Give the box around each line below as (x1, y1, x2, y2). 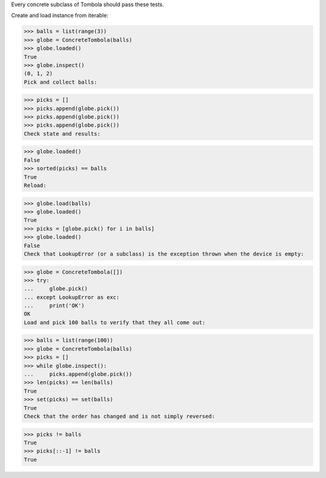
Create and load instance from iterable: (11, 12, 109, 19)
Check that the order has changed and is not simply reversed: (24, 413, 216, 420)
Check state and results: (24, 130, 101, 137)
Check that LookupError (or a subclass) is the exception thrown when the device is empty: (24, 250, 304, 257)
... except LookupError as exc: (24, 294, 120, 301)
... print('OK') (24, 302, 85, 309)
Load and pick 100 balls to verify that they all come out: (24, 319, 206, 325)
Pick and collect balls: (24, 78, 98, 86)
